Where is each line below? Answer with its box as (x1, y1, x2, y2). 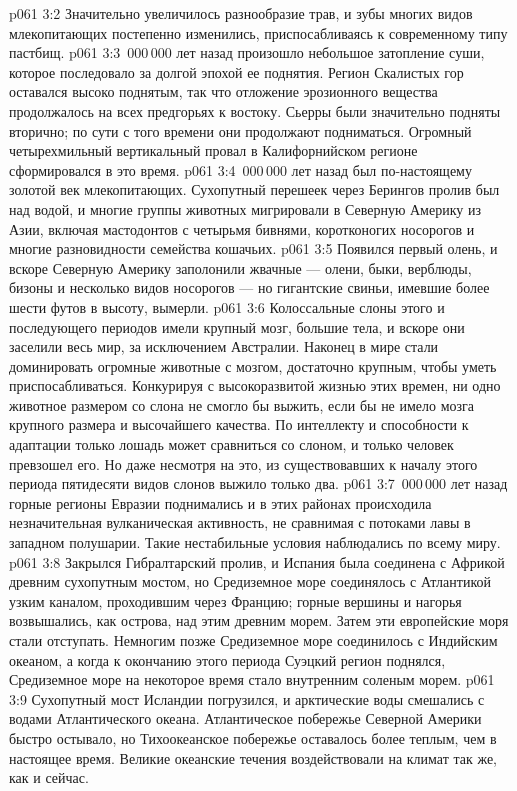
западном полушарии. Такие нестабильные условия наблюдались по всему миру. (9, 532, 501, 553)
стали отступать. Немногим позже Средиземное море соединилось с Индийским (9, 630, 498, 650)
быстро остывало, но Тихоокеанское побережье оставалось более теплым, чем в (9, 727, 497, 748)
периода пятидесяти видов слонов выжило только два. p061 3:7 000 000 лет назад (9, 473, 508, 494)
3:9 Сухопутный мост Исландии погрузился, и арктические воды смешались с (9, 688, 485, 709)
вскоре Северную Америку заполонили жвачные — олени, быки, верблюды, (9, 257, 472, 278)
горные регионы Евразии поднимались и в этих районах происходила (9, 492, 432, 513)
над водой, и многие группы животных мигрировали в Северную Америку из (9, 198, 481, 219)
